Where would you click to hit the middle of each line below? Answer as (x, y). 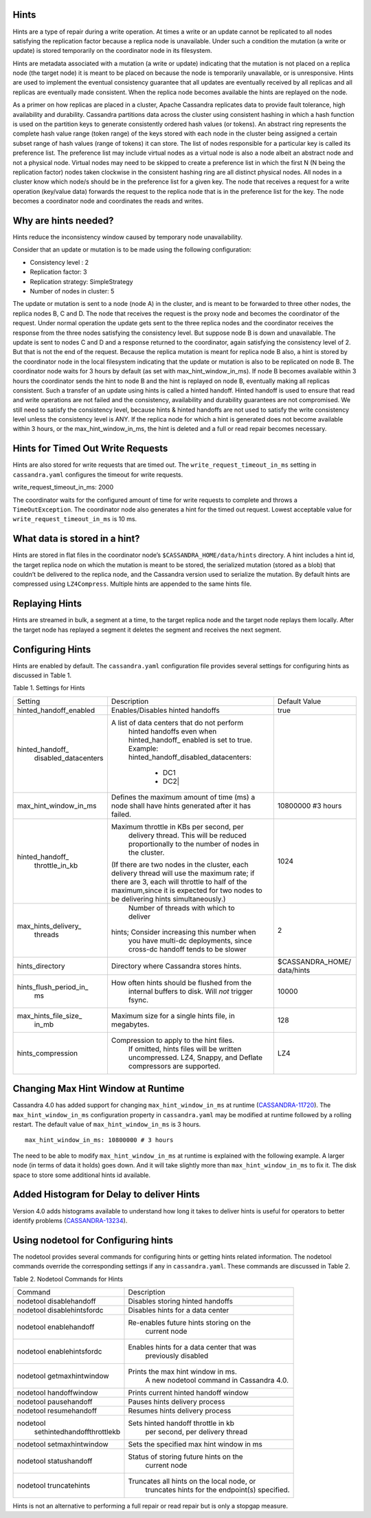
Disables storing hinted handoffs (181, 1301)
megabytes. (130, 1024)
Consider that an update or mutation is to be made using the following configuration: (132, 250)
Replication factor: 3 (58, 272)
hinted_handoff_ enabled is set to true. (190, 740)
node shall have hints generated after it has (181, 806)
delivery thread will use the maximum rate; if (183, 873)
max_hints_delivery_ (49, 926)
